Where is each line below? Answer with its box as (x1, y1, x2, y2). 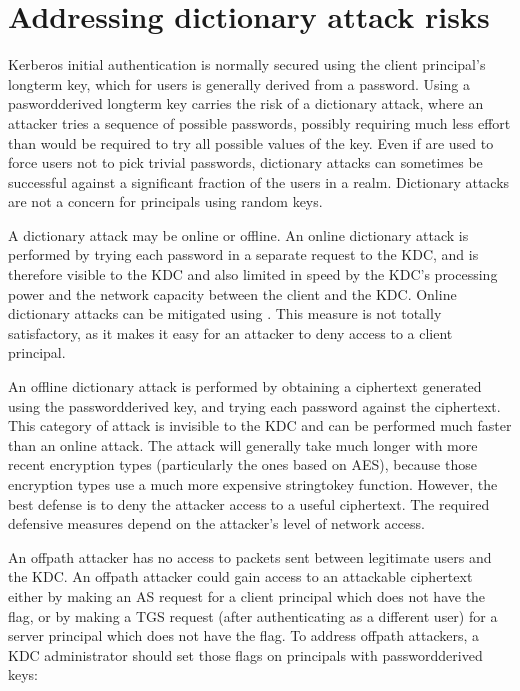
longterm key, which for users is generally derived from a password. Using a (8, 73, 470, 94)
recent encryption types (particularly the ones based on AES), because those (8, 454, 477, 475)
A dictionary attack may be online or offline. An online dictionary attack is (8, 224, 469, 245)
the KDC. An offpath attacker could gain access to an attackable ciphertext (8, 566, 473, 587)
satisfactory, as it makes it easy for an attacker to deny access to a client (8, 322, 453, 343)
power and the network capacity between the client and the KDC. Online (8, 283, 457, 304)
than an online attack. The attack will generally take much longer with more (8, 434, 478, 455)
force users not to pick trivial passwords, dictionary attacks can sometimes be (8, 152, 483, 173)
